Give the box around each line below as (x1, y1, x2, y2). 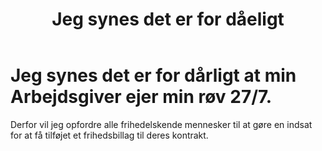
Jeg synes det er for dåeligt (51, 8, 285, 31)
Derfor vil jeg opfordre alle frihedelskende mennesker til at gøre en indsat (10, 118, 313, 130)
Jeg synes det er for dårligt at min (10, 64, 297, 87)
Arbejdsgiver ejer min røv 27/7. (10, 86, 273, 108)
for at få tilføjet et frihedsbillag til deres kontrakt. (10, 129, 209, 141)
